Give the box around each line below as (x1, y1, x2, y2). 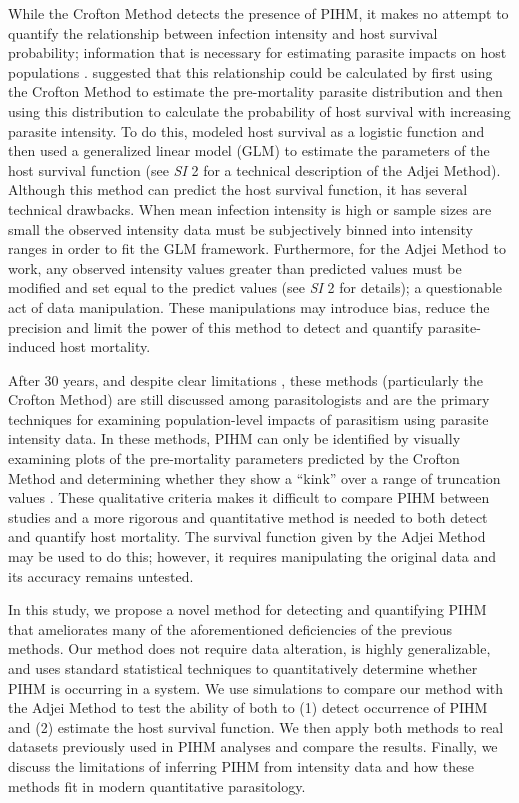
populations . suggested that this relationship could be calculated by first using (8, 61, 493, 82)
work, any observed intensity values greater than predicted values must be (8, 257, 462, 278)
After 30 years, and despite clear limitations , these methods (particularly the (8, 369, 484, 390)
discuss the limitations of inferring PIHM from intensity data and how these (8, 755, 474, 776)
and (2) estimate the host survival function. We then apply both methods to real (8, 716, 504, 737)
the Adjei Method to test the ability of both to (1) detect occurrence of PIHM (8, 697, 488, 718)
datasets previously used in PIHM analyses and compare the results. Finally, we (8, 736, 498, 757)
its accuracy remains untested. (8, 565, 194, 586)
